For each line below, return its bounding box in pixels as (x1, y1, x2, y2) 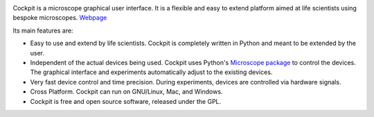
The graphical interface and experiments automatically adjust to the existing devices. (30, 68, 273, 76)
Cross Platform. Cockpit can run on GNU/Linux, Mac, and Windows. (30, 87, 223, 96)
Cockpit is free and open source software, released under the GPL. (30, 97, 222, 105)
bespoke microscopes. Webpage (12, 14, 107, 22)
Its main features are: (12, 26, 73, 35)
